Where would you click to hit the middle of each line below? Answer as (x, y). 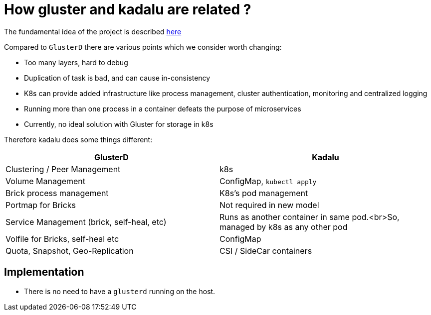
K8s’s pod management (264, 193)
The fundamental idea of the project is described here (93, 31)
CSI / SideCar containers (266, 251)
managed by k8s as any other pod (284, 227)
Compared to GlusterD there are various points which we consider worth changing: (143, 47)
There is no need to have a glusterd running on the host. (120, 291)
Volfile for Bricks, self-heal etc (62, 239)
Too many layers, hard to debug (76, 62)
